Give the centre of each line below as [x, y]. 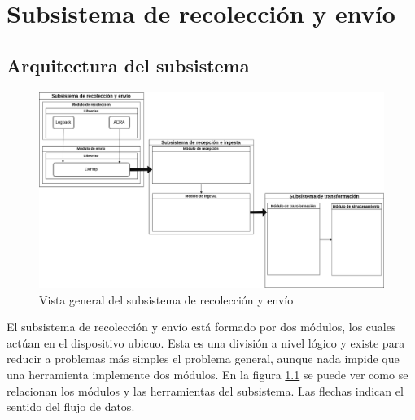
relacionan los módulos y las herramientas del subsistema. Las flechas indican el [205, 390]
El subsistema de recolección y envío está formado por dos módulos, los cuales [201, 327]
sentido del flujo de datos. [71, 407]
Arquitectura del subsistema [128, 65]
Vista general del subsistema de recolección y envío [166, 299]
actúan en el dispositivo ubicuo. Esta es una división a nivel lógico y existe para [206, 342]
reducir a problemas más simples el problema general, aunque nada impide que [203, 359]
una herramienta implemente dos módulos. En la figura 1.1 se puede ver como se [207, 374]
